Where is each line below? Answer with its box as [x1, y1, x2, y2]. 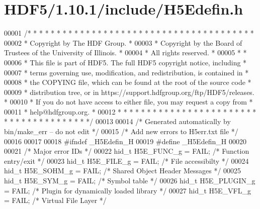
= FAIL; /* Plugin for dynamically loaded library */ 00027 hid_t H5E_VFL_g [4, 185, 251, 195]
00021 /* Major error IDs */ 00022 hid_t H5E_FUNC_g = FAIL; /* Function [4, 146, 249, 156]
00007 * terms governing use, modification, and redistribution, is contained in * [4, 67, 249, 77]
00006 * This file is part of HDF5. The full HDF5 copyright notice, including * [4, 57, 247, 67]
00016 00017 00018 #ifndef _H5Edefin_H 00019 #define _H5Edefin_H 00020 [4, 136, 246, 146]
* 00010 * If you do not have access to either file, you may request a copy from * [4, 96, 253, 107]
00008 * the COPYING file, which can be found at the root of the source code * [4, 77, 251, 87]
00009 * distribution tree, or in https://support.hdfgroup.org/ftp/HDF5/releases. [4, 86, 254, 97]
